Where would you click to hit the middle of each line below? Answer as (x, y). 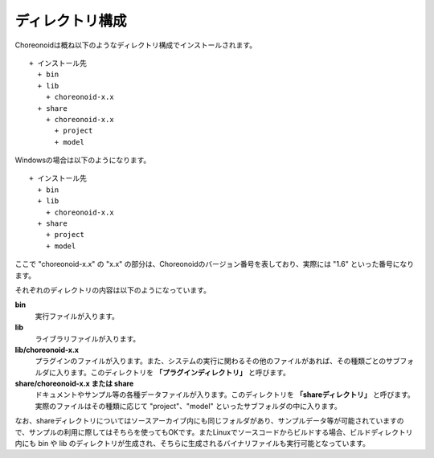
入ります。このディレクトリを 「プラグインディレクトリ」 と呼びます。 (173, 372)
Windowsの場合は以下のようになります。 (83, 160)
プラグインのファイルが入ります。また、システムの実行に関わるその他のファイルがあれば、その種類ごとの (211, 361)
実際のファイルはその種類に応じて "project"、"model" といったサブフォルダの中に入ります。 (188, 406)
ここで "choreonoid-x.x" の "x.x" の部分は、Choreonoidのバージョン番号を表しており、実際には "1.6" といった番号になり (214, 264)
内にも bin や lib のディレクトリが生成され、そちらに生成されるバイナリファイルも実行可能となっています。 (192, 444)
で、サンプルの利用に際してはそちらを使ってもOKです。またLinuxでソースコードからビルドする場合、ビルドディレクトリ (214, 432)
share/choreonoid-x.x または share (74, 384)
